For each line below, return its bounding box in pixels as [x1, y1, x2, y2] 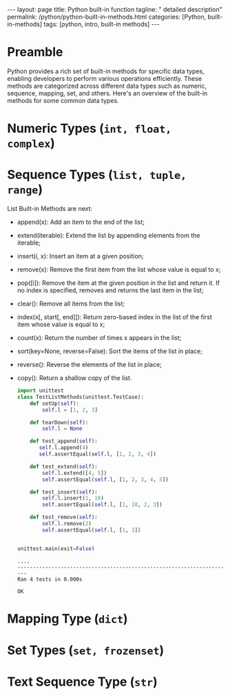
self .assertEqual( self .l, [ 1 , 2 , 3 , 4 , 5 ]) [42, 476, 169, 483]
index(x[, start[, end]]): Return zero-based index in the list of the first [17, 313, 212, 321]
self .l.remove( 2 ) [42, 520, 92, 527]
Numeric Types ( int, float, [7, 121, 172, 136]
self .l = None [42, 425, 83, 433]
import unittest [17, 387, 64, 395]
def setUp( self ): [30, 399, 80, 407]
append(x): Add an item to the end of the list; [17, 218, 145, 226]
